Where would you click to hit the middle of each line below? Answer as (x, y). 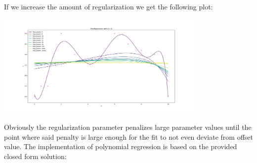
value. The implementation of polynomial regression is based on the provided (121, 146)
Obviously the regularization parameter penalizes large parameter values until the (128, 127)
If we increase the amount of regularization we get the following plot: (108, 6)
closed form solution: (35, 156)
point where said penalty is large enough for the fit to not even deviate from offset (128, 136)
